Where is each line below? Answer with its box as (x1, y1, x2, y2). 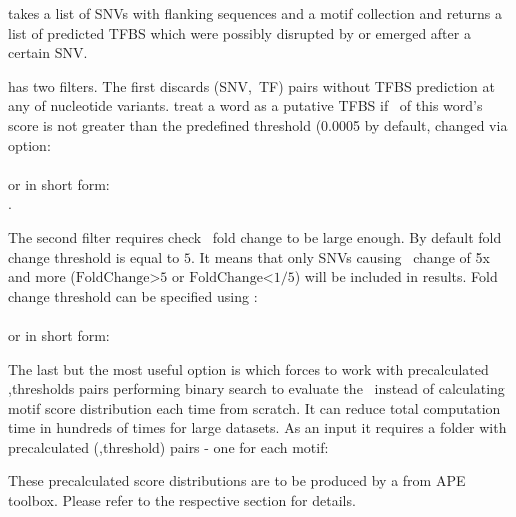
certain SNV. (8, 42, 88, 63)
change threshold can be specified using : (8, 285, 258, 306)
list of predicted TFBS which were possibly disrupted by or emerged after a (8, 22, 471, 43)
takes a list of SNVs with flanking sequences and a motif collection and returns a (8, 3, 503, 23)
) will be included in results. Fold (294, 266, 498, 287)
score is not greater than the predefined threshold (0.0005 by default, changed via (8, 114, 508, 135)
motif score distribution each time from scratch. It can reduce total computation (8, 397, 501, 418)
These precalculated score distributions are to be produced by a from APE (8, 470, 466, 491)
